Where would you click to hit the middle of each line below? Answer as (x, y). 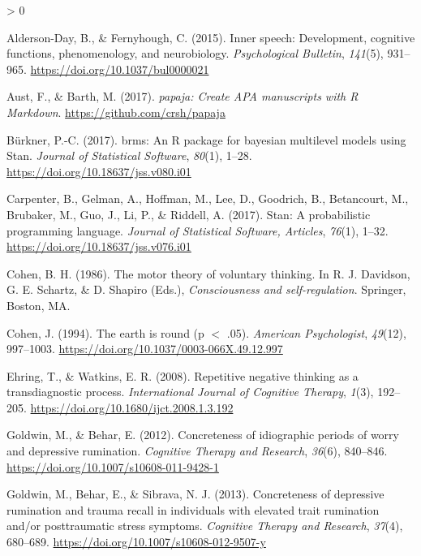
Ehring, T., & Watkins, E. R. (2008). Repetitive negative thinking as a (183, 375)
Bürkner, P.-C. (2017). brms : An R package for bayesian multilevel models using (206, 139)
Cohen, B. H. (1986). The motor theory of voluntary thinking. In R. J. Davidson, (208, 273)
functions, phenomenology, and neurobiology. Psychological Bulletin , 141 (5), (195, 53)
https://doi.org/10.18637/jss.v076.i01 (99, 246)
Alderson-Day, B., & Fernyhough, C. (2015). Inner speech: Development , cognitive (211, 37)
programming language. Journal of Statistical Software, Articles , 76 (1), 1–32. (198, 230)
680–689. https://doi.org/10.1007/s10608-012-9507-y (136, 542)
